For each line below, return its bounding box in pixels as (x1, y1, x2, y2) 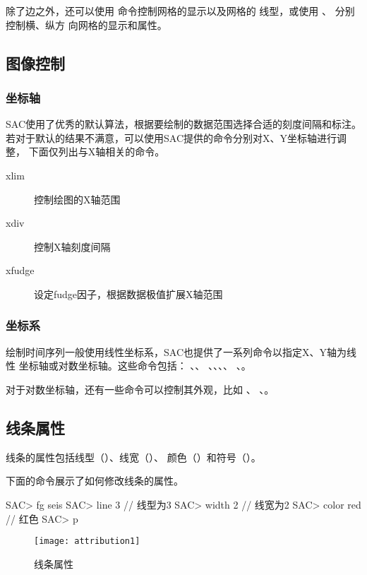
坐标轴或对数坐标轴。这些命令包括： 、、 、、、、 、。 (18, 358, 251, 373)
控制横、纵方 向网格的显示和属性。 (6, 17, 167, 32)
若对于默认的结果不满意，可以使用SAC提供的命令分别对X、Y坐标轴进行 (6, 130, 337, 145)
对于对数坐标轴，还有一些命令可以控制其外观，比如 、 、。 (6, 381, 275, 396)
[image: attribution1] (34, 536, 140, 547)
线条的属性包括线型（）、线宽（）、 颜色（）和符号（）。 (6, 449, 261, 464)
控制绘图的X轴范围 (34, 191, 121, 206)
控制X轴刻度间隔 (34, 239, 111, 254)
